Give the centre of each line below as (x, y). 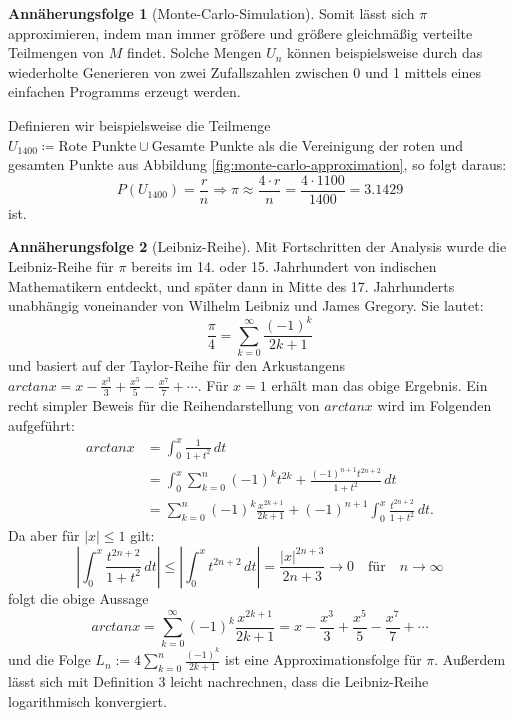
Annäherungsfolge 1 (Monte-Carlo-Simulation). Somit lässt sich (211, 13)
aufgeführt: (41, 424)
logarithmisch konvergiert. (87, 700)
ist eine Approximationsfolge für (323, 659)
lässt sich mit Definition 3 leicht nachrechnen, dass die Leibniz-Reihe (218, 681)
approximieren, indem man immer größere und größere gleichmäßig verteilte (240, 32)
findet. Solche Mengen (194, 52)
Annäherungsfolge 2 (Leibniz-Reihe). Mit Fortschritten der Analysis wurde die (257, 246)
